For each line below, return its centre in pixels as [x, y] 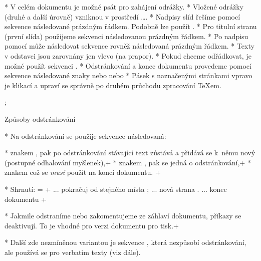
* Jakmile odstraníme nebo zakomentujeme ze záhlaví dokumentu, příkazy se [123, 216]
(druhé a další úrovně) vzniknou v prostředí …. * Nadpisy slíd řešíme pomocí [122, 16]
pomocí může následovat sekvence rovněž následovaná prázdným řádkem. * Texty [129, 46]
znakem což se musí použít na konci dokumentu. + [83, 172]
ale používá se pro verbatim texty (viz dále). [73, 252]
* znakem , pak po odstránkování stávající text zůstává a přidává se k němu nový [130, 153]
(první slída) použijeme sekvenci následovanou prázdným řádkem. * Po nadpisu [126, 36]
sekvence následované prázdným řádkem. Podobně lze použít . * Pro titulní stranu [131, 26]
